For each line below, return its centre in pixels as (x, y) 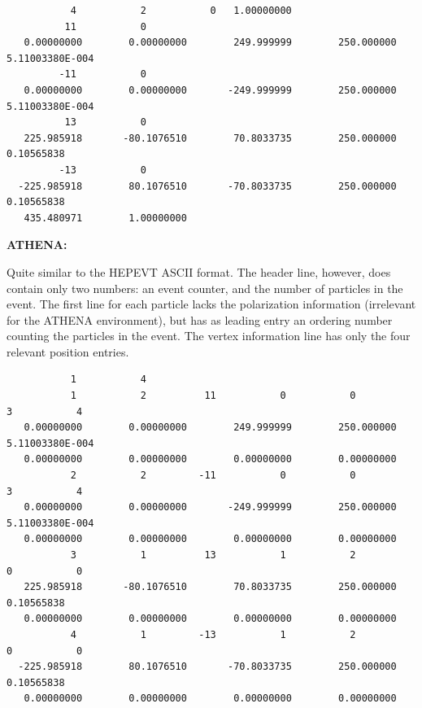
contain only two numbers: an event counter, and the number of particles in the (205, 288)
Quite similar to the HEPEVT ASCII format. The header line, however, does (199, 271)
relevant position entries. (68, 351)
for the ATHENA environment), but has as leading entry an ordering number (200, 319)
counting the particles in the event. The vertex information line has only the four (209, 336)
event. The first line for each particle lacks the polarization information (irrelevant (211, 304)
